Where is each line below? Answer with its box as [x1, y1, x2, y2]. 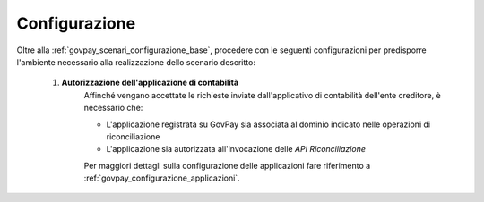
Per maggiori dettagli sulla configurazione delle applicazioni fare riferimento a [83, 160, 371, 171]
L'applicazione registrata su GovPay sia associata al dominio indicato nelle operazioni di [106, 119, 430, 130]
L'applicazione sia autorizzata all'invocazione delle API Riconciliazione [106, 144, 367, 155]
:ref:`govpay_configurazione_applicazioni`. [83, 173, 241, 183]
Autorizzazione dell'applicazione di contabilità [61, 77, 239, 88]
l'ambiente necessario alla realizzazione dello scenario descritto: [16, 56, 255, 67]
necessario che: [83, 103, 143, 114]
